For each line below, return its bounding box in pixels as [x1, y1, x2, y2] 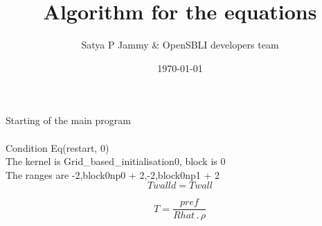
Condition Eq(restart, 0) [6, 140, 109, 155]
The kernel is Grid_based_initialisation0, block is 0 [6, 154, 226, 168]
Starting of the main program [6, 113, 131, 128]
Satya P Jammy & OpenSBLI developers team [81, 37, 279, 52]
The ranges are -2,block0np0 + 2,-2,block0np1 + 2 [6, 167, 220, 182]
